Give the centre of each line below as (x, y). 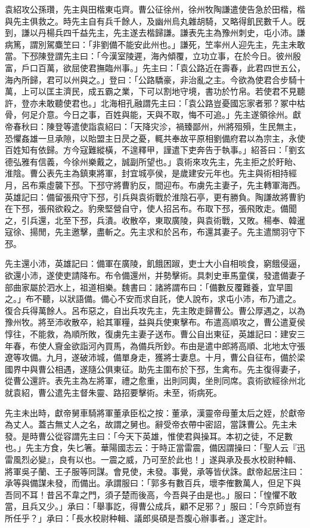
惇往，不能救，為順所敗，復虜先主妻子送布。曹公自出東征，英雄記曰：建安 (151, 334)
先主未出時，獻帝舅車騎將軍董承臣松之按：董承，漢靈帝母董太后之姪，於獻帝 (155, 412)
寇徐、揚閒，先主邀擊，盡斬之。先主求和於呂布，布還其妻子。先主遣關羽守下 (155, 232)
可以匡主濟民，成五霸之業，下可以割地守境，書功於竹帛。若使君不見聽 (167, 91)
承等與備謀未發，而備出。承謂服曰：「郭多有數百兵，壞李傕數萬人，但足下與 (153, 483)
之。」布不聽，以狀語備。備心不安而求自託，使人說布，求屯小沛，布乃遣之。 (153, 299)
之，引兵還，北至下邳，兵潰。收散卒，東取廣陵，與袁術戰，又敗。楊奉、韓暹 (155, 220)
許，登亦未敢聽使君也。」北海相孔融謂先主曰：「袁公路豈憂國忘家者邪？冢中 (151, 103)
